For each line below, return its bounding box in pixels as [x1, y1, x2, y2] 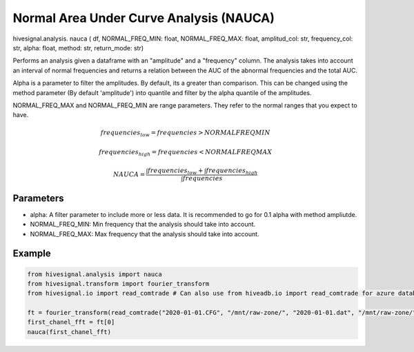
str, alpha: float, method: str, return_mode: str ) [12, 43, 144, 52]
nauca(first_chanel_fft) [27, 328, 112, 335]
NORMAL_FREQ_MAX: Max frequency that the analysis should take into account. [30, 229, 259, 238]
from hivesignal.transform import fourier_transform [27, 280, 210, 287]
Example [12, 248, 51, 260]
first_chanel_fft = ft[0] [27, 318, 115, 327]
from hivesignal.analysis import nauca [27, 270, 162, 278]
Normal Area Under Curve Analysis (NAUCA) [12, 10, 275, 25]
